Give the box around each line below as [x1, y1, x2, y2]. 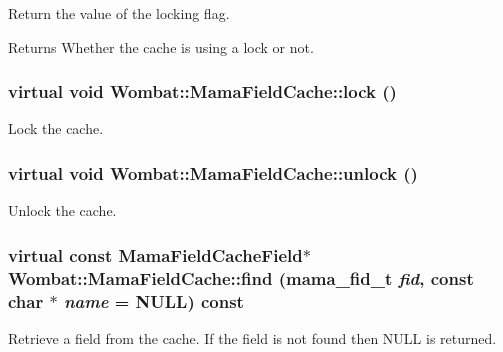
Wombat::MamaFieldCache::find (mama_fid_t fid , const [8, 265, 474, 290]
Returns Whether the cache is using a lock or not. [8, 36, 314, 57]
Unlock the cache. [8, 200, 117, 221]
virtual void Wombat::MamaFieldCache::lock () [8, 79, 397, 104]
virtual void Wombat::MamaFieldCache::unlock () [8, 160, 418, 185]
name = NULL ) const [63, 288, 244, 313]
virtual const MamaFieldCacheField [8, 242, 303, 267]
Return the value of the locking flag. [8, 3, 230, 23]
